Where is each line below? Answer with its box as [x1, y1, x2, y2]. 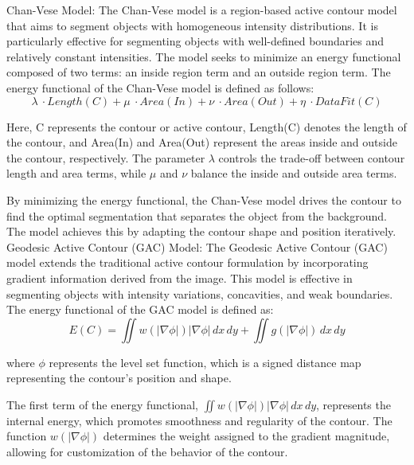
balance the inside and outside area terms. [190, 165, 397, 182]
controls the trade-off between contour [218, 149, 405, 166]
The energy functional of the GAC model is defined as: [6, 301, 274, 318]
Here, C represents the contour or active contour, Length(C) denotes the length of [6, 118, 407, 135]
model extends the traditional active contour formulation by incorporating [6, 254, 369, 271]
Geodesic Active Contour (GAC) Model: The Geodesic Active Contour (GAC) [6, 238, 388, 255]
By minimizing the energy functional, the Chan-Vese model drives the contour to [6, 191, 401, 208]
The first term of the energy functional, [6, 396, 198, 412]
